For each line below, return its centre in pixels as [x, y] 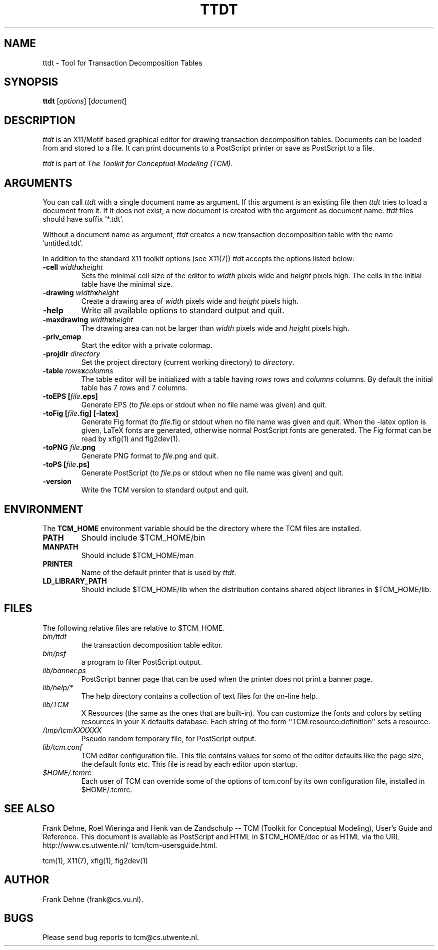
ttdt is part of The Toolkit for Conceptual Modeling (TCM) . [138, 164]
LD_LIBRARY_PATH [75, 581]
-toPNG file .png [69, 447]
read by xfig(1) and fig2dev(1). [131, 439]
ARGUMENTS [38, 183]
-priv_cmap [62, 337]
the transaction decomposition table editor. [152, 645]
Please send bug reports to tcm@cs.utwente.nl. [121, 937]
